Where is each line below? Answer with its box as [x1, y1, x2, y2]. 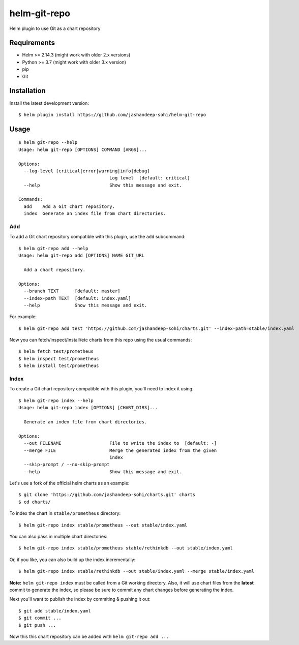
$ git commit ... [18, 615, 62, 621]
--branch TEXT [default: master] [23, 288, 121, 294]
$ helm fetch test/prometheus [18, 349, 94, 354]
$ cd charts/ [18, 499, 51, 505]
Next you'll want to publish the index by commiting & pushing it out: [9, 596, 151, 602]
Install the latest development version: [9, 100, 89, 106]
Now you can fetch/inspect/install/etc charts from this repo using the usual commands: [9, 337, 192, 343]
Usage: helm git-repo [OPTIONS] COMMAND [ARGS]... [18, 146, 147, 152]
